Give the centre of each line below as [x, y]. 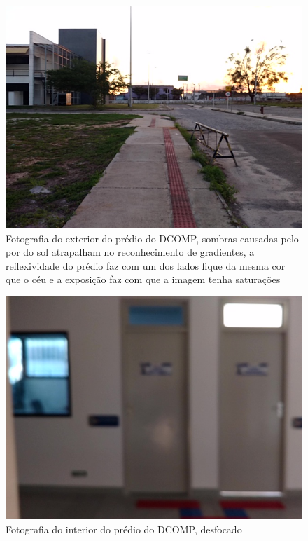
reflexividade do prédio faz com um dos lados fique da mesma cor [146, 265]
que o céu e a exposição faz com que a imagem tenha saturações [143, 279]
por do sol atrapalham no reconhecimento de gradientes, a [130, 252]
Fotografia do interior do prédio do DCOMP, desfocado [124, 529]
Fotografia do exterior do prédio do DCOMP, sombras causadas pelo [152, 238]
